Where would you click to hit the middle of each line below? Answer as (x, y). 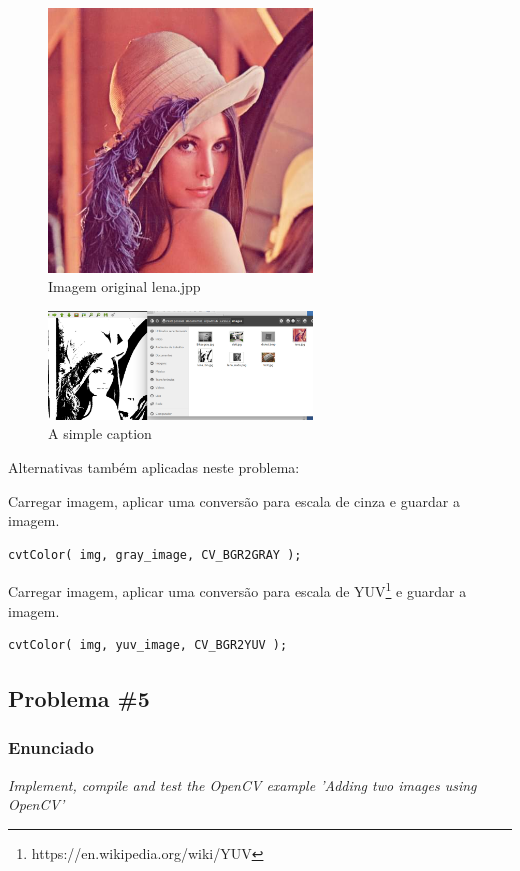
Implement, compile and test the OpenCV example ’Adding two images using (242, 784)
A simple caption (100, 433)
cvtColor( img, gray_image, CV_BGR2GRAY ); (155, 554)
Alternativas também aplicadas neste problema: (154, 466)
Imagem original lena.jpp (124, 286)
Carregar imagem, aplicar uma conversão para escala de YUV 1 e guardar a (237, 589)
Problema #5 (79, 698)
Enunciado (51, 747)
